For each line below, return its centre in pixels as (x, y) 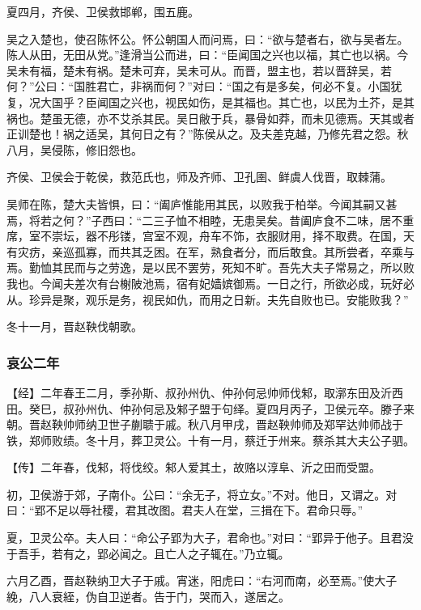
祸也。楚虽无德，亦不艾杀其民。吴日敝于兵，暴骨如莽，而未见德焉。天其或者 (210, 118)
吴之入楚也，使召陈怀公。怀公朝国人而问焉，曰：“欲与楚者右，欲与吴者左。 (208, 38)
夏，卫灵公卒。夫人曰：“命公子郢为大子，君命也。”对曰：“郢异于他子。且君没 (210, 538)
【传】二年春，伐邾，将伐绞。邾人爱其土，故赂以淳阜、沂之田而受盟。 (193, 467)
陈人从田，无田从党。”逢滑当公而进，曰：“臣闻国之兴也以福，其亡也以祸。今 (208, 55)
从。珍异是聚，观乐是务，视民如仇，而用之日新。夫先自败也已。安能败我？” (208, 299)
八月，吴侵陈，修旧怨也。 (74, 149)
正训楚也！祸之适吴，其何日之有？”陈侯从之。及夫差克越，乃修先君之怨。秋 (208, 134)
